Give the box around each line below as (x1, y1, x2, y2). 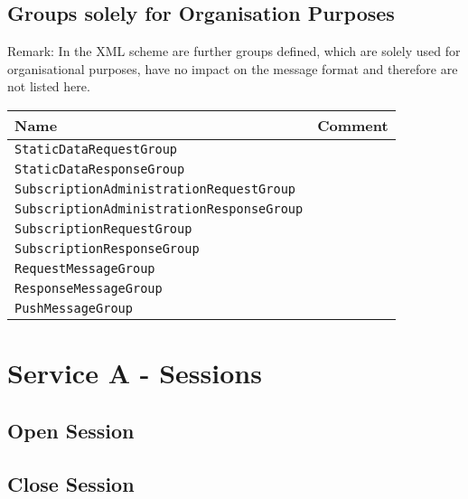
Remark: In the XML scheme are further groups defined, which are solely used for (7, 42, 461, 61)
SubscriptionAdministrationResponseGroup (14, 201, 304, 216)
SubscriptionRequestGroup (14, 221, 192, 236)
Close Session (7, 469, 135, 497)
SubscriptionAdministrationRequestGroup (14, 181, 295, 196)
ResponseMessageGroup (14, 280, 163, 296)
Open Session (7, 416, 135, 444)
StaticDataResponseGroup (14, 161, 185, 176)
